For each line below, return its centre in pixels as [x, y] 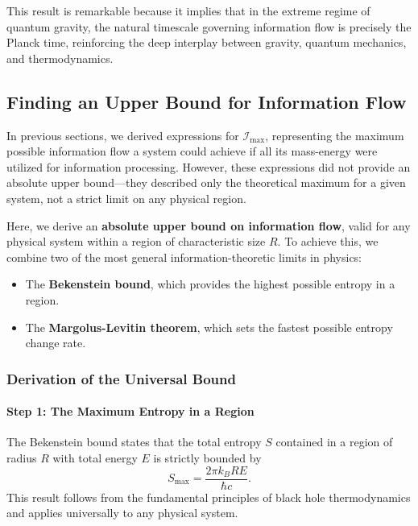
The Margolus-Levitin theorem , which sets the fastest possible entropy [209, 327]
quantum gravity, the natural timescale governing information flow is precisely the [209, 26]
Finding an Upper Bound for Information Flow [207, 101]
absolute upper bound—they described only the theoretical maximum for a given [206, 182]
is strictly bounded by [207, 457]
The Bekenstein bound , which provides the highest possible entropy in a [210, 284]
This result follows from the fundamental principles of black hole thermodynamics [209, 497]
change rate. [56, 343]
